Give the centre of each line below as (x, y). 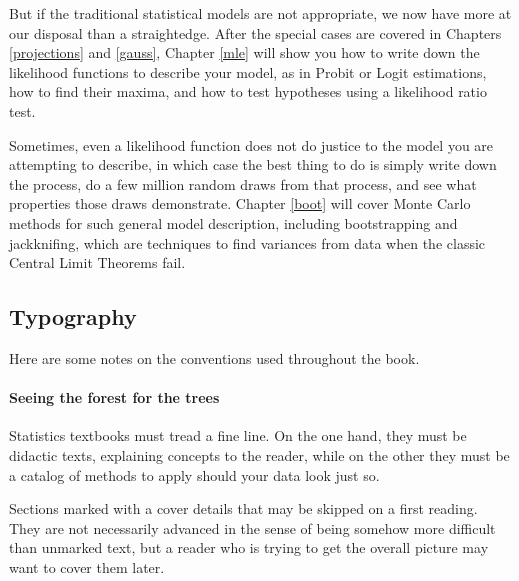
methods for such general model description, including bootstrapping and (233, 222)
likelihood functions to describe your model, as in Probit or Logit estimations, (248, 71)
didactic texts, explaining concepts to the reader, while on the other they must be (259, 454)
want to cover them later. (87, 566)
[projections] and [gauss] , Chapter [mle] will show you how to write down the (244, 52)
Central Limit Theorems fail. (97, 262)
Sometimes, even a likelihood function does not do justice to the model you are (251, 144)
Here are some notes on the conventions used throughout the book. (214, 357)
